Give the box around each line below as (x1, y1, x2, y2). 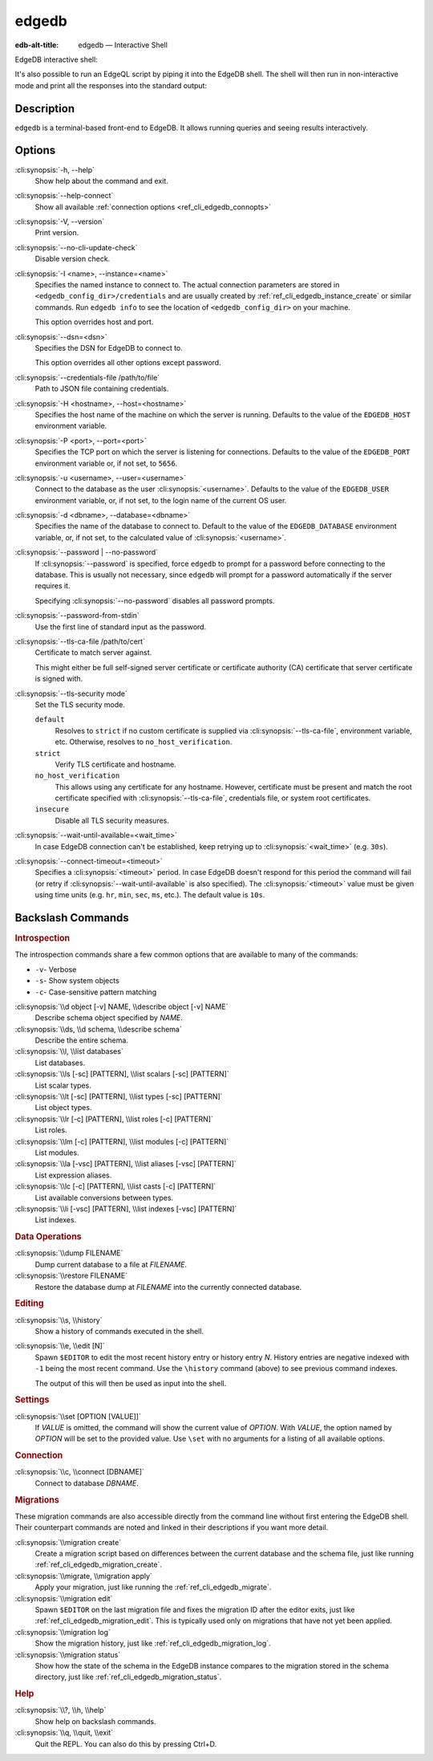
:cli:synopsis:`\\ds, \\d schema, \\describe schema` (14, 1024, 182, 1034)
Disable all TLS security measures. (55, 815, 170, 825)
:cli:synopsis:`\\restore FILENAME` (14, 1271, 128, 1280)
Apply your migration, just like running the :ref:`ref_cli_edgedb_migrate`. (34, 1582, 272, 1592)
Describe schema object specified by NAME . (34, 1013, 184, 1023)
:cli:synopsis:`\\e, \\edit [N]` (14, 1341, 105, 1351)
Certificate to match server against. (34, 648, 152, 657)
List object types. (34, 1103, 92, 1112)
